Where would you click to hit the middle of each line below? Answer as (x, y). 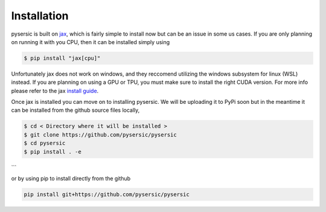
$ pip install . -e (53, 152)
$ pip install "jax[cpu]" (62, 58)
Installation (40, 16)
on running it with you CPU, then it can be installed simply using (91, 42)
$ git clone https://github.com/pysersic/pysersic (101, 135)
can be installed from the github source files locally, (75, 110)
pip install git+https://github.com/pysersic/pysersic (107, 194)
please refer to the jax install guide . (55, 91)
